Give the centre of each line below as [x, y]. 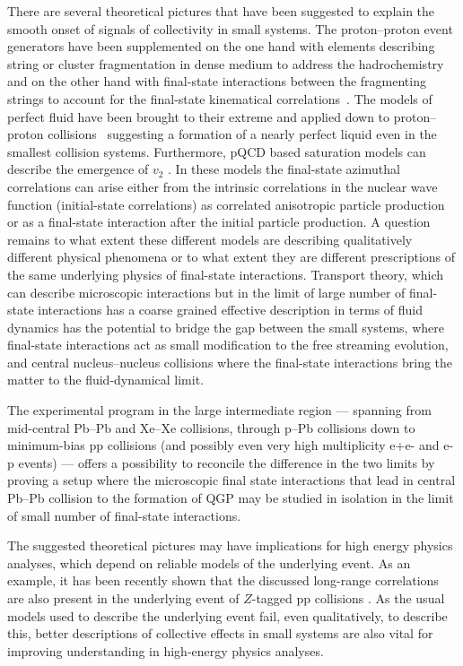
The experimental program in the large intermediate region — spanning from [219, 410]
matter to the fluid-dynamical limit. [106, 380]
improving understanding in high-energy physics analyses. [166, 650]
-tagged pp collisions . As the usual [348, 598]
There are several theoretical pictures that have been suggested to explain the [221, 11]
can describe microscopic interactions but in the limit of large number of [206, 292]
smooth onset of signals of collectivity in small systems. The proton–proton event [230, 28]
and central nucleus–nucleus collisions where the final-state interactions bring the [230, 362]
